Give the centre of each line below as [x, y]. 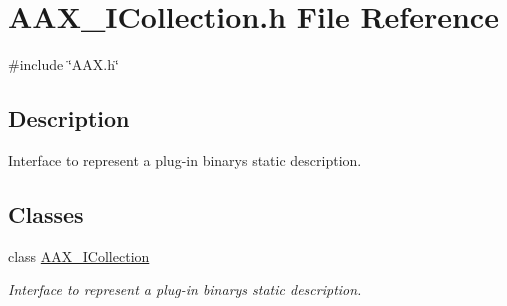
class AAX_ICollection [79, 255]
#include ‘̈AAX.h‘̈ [63, 64]
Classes [46, 213]
